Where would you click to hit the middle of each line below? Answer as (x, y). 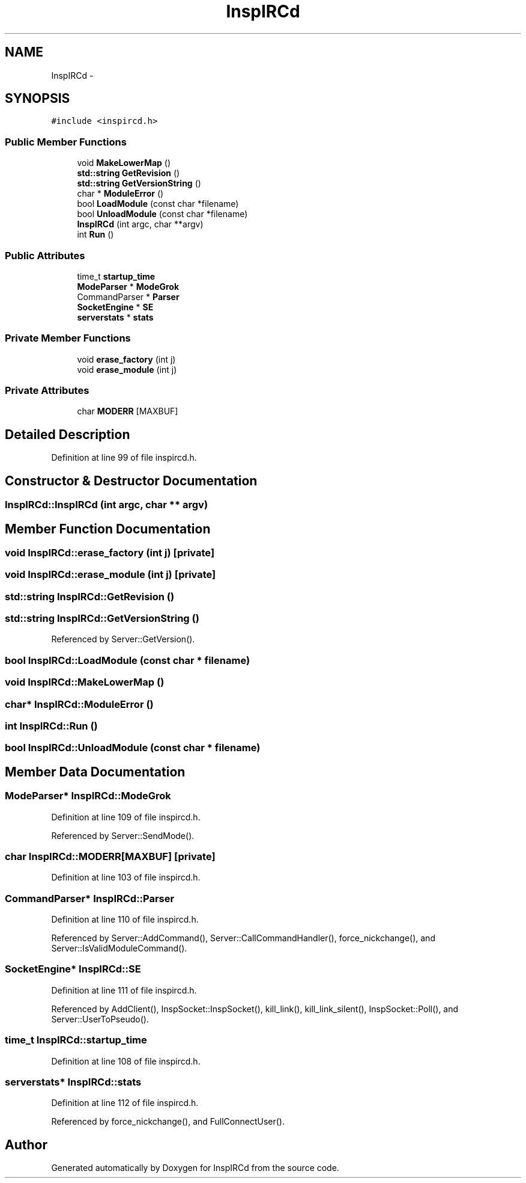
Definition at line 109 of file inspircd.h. (126, 817)
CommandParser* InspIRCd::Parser (90, 898)
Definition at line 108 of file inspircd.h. (126, 1061)
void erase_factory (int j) (126, 359)
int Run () (95, 235)
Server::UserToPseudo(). (100, 1019)
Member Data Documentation (95, 772)
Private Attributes (47, 391)
